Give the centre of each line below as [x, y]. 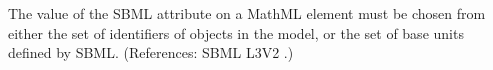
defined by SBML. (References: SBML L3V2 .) [151, 52]
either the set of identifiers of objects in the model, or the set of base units [236, 32]
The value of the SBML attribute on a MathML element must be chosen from [247, 13]
